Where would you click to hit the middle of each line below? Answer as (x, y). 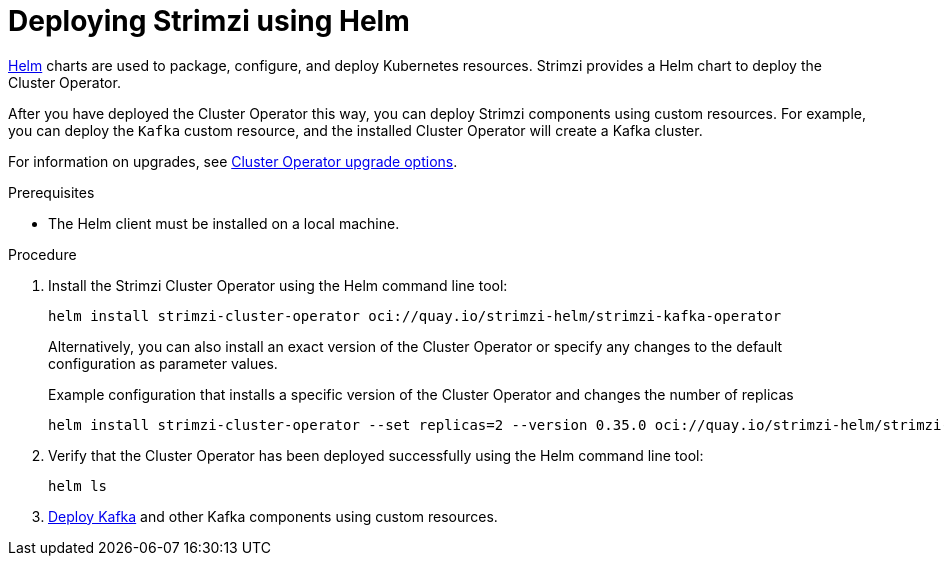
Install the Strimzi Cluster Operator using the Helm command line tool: (278, 285)
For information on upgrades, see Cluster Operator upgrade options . (233, 161)
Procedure (42, 254)
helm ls (78, 485)
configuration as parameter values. (163, 363)
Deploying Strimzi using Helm (209, 21)
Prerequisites (51, 192)
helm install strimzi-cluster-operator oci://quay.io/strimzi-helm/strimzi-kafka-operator (415, 315)
